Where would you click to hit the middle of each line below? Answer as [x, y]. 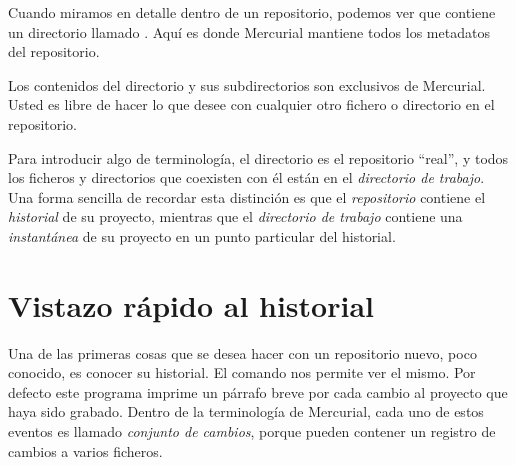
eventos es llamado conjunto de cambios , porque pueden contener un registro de [252, 431]
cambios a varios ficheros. [85, 450]
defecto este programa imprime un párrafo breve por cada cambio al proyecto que [258, 391]
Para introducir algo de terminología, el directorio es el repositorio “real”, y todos [258, 157]
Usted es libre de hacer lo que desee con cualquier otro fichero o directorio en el [251, 104]
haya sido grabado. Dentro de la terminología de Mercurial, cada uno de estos [246, 411]
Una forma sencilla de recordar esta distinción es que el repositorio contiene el [247, 196]
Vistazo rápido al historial [191, 304]
